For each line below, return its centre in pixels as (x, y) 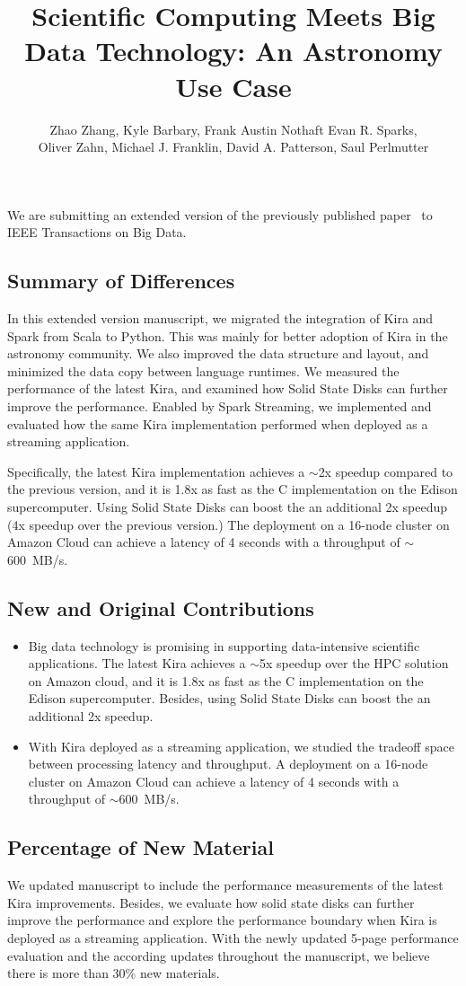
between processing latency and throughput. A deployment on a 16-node (228, 764)
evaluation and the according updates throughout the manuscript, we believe (219, 955)
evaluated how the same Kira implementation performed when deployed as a (218, 423)
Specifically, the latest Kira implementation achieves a (156, 471)
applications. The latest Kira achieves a (137, 663)
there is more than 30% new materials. (114, 973)
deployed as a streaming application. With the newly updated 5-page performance (233, 937)
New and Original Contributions (161, 607)
